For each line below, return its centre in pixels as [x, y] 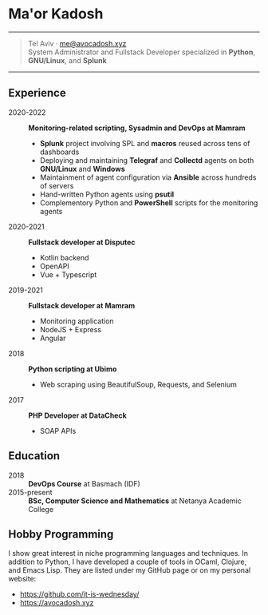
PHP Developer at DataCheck [78, 415]
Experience [37, 93]
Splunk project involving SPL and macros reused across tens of [145, 143]
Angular [53, 338]
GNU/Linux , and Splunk [67, 60]
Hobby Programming [61, 534]
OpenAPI [54, 266]
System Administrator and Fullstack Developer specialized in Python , [141, 52]
